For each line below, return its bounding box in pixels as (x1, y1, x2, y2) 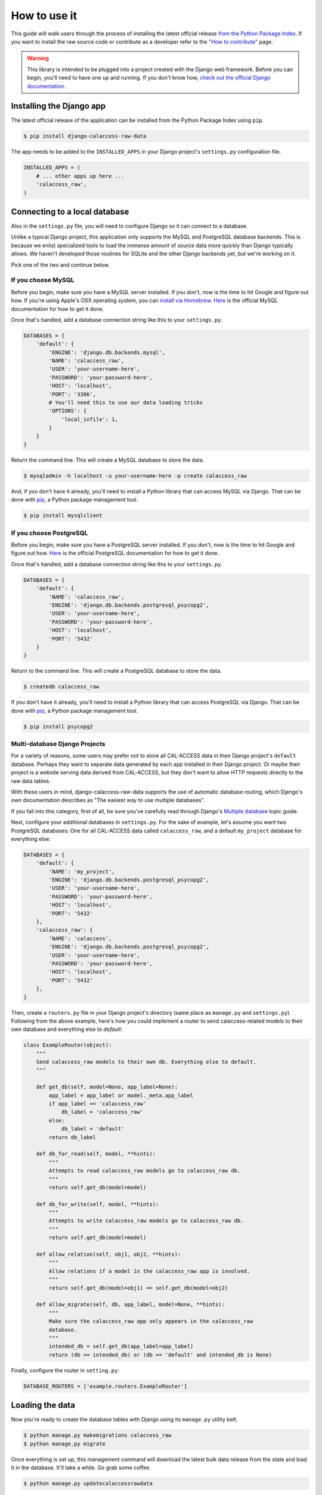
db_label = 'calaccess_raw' (61, 1109, 143, 1115)
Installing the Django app (11, 101, 106, 111)
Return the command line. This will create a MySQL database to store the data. (11, 456, 205, 463)
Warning (27, 54, 49, 62)
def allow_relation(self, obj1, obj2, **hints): (36, 1251, 181, 1258)
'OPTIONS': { (48, 407, 87, 414)
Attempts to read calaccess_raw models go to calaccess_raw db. (48, 1167, 241, 1174)
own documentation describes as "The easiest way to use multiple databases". (11, 797, 205, 804)
